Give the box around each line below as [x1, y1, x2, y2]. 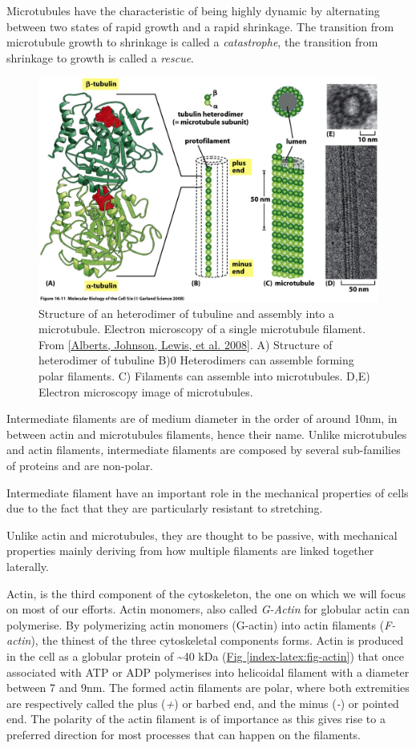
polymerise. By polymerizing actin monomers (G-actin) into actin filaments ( [6, 616, 385, 633]
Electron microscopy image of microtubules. [38, 383, 253, 400]
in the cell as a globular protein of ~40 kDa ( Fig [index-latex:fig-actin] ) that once [6, 647, 405, 664]
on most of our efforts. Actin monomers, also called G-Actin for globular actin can [6, 601, 410, 617]
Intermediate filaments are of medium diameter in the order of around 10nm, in [6, 410, 398, 427]
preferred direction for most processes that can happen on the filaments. [6, 726, 361, 742]
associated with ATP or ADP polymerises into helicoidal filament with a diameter [6, 663, 410, 680]
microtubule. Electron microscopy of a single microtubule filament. [38, 320, 366, 337]
